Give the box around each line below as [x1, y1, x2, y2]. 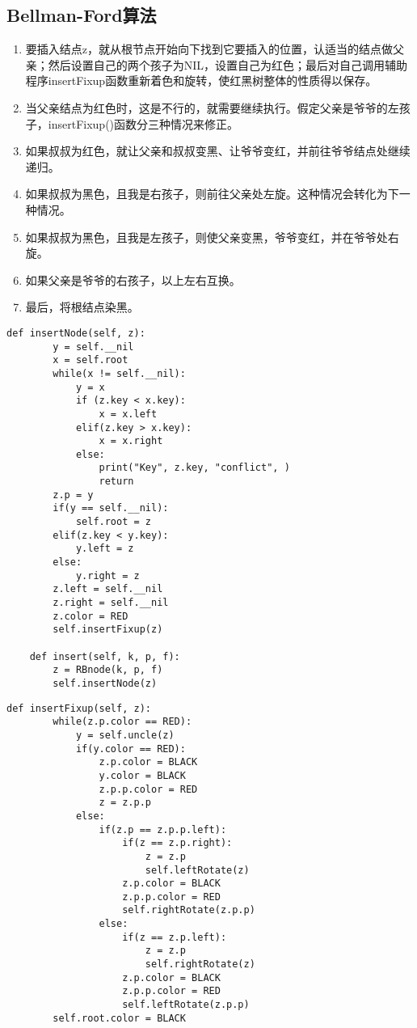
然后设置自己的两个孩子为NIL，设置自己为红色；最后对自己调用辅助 [48, 56, 408, 73]
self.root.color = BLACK [53, 1012, 186, 1024]
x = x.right [99, 435, 163, 447]
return [99, 476, 134, 488]
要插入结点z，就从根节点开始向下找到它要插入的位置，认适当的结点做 [25, 40, 394, 57]
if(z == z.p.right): [122, 837, 233, 849]
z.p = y [53, 489, 94, 501]
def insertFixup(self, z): [6, 702, 151, 714]
